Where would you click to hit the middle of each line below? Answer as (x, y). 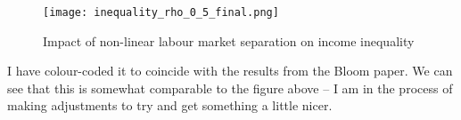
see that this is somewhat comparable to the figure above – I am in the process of (230, 88)
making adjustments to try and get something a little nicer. (170, 105)
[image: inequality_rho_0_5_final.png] (161, 12)
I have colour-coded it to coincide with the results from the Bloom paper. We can (230, 71)
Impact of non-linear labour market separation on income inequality (229, 40)
